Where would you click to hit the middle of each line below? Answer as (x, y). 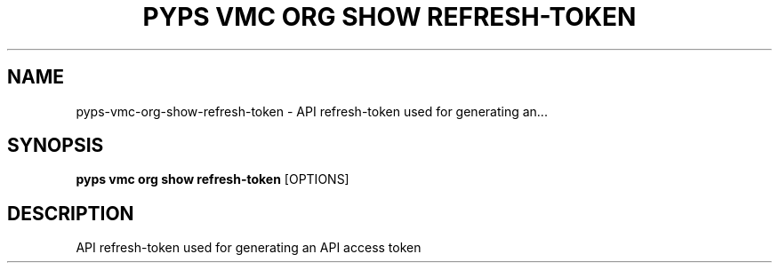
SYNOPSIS (56, 146)
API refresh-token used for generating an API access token (249, 248)
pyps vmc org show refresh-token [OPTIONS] (213, 179)
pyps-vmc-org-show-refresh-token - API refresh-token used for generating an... (312, 111)
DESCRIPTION (71, 213)
